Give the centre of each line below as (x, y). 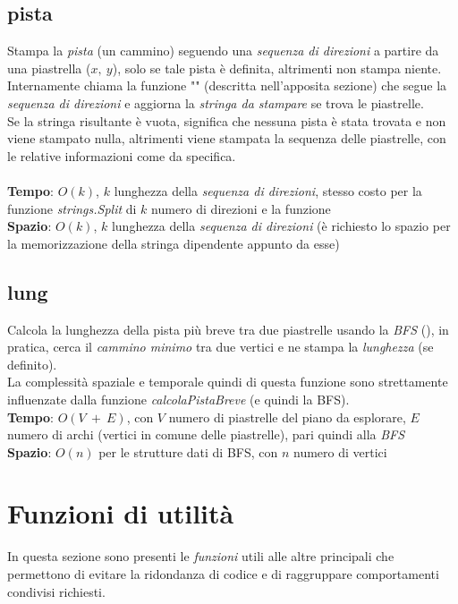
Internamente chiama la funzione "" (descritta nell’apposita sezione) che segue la (227, 85)
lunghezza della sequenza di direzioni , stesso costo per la (268, 190)
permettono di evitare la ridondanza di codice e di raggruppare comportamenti (223, 574)
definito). (32, 364)
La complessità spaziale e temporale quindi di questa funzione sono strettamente (228, 382)
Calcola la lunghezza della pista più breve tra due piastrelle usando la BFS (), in (228, 329)
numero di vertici (340, 451)
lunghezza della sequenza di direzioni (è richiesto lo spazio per (281, 226)
